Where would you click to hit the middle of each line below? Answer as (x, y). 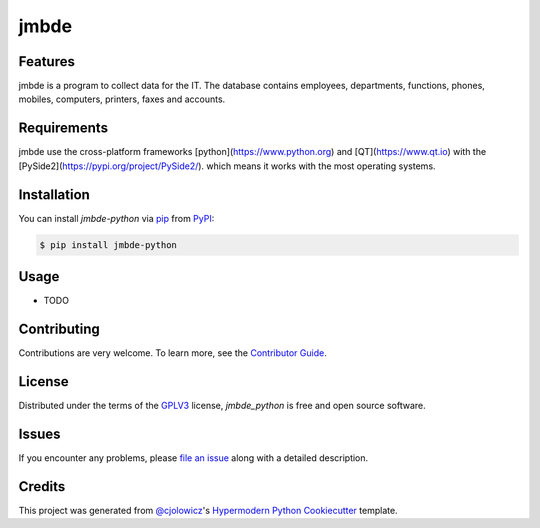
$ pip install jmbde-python (108, 244)
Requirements (63, 128)
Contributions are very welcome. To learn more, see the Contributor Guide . (172, 353)
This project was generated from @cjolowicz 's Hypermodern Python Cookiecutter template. (208, 510)
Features (46, 61)
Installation (54, 194)
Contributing (59, 328)
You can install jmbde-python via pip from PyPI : (116, 218)
